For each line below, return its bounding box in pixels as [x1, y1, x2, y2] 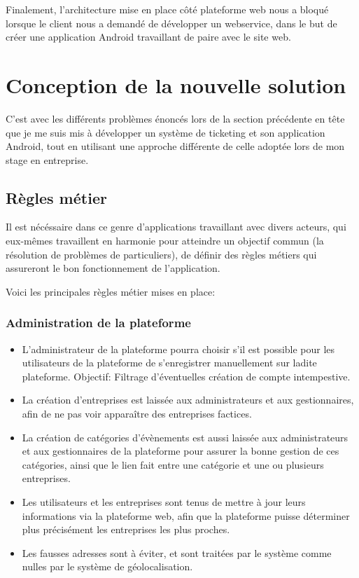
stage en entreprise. [6, 152, 89, 167]
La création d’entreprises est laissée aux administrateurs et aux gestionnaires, [22, 392, 354, 407]
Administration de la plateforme [6, 314, 191, 331]
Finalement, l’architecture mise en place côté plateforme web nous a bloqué [6, 2, 329, 16]
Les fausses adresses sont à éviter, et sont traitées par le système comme [22, 545, 332, 560]
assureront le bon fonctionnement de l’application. [6, 261, 220, 275]
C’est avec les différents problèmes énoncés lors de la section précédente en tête [6, 111, 345, 125]
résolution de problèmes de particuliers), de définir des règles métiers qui [6, 247, 317, 261]
